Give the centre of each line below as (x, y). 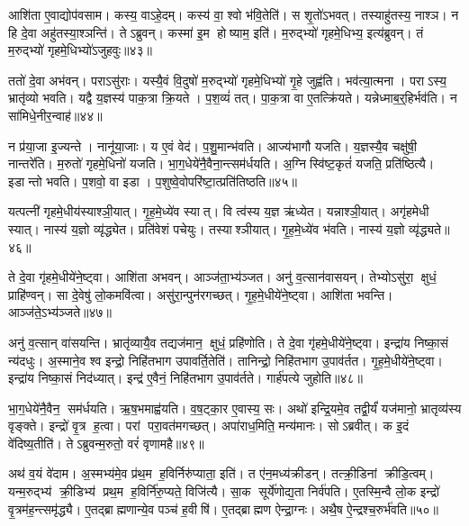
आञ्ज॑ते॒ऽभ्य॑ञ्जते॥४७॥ (60, 312)
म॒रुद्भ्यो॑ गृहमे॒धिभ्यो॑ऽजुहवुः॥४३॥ (81, 50)
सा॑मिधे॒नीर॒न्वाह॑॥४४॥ (55, 115)
